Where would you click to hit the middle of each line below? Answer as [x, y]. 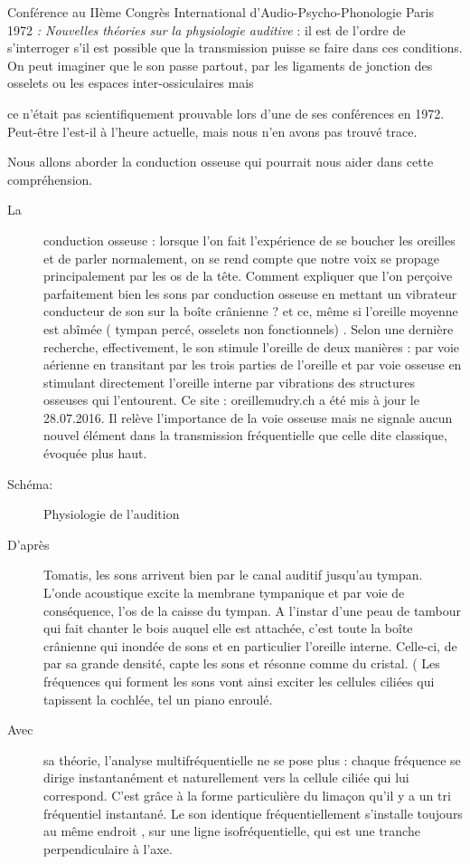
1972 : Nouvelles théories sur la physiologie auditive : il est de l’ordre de [207, 29]
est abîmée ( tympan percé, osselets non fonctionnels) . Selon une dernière [249, 328]
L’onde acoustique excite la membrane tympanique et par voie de [224, 593]
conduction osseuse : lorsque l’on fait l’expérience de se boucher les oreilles [249, 240]
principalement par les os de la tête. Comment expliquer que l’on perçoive [248, 276]
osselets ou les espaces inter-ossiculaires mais [131, 83]
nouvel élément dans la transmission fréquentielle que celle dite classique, [245, 435]
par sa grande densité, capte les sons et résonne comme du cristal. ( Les [242, 663]
